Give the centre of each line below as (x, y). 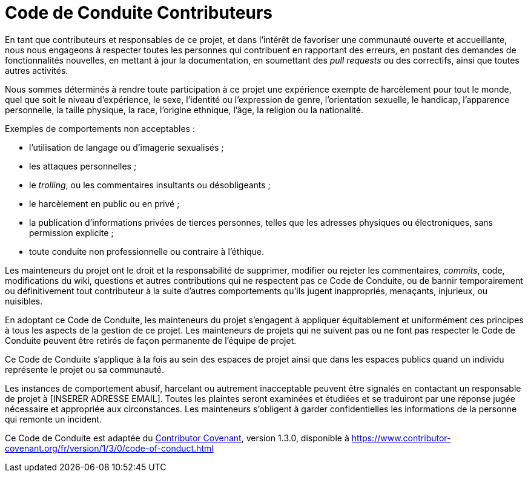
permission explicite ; (71, 232)
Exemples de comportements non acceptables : (100, 128)
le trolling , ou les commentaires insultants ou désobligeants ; (150, 185)
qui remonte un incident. (54, 419)
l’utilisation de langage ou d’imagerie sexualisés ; (127, 147)
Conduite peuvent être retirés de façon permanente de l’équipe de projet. (151, 340)
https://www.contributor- (401, 438)
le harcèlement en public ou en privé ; (104, 203)
